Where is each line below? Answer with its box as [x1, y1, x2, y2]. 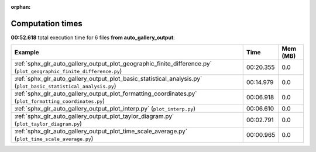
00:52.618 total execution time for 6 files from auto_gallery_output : [11, 34, 175, 41]
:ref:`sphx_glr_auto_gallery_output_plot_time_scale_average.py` [14, 127, 187, 136]
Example [14, 49, 39, 57]
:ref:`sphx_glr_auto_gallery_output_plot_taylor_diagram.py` [14, 112, 174, 120]
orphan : [11, 4, 31, 10]
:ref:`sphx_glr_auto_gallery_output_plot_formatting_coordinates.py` [14, 89, 197, 98]
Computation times [11, 18, 83, 29]
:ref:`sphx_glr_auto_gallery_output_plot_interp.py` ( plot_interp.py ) [14, 105, 196, 113]
